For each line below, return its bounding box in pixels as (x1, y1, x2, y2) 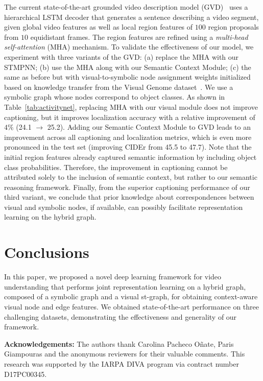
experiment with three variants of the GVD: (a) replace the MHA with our (4, 51, 239, 62)
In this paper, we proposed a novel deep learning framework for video (4, 271, 222, 282)
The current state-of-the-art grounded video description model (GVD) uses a (4, 2, 248, 12)
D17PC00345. (4, 368, 47, 379)
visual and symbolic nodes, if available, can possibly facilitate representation (4, 201, 243, 212)
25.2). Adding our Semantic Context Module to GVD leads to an (47, 122, 251, 132)
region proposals (208, 21, 259, 32)
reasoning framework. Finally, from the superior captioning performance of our (4, 181, 250, 192)
